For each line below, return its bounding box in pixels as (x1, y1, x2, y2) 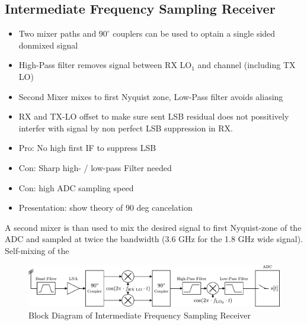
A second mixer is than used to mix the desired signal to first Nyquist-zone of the (5, 221, 302, 233)
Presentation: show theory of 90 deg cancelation (18, 201, 193, 214)
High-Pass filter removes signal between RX (18, 59, 177, 71)
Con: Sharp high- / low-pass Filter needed (18, 161, 172, 173)
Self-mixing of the (5, 244, 69, 256)
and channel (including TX (197, 59, 296, 71)
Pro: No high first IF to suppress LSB (18, 141, 156, 154)
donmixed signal (18, 38, 78, 51)
